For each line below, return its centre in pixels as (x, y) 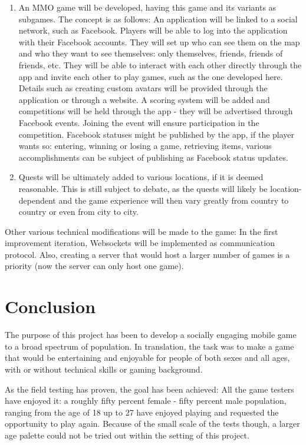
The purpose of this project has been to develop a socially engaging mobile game (151, 335)
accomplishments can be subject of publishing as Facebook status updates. (153, 157)
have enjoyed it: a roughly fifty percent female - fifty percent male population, (146, 401)
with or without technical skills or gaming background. (104, 369)
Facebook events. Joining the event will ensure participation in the (139, 122)
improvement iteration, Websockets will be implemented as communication (140, 243)
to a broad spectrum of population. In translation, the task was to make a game (149, 346)
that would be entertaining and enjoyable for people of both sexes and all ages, (147, 358)
